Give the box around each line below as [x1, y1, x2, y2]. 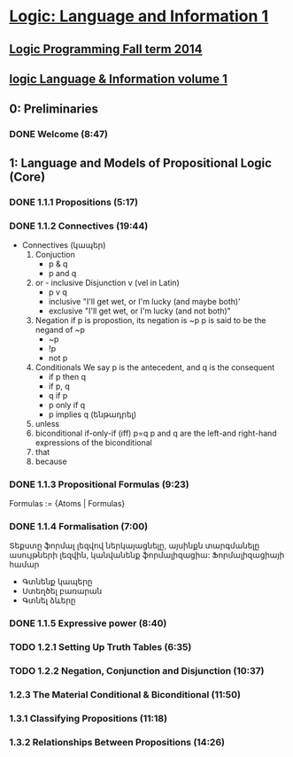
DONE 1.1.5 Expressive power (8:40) [9, 617, 167, 630]
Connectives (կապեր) [21, 239, 106, 250]
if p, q [48, 381, 71, 391]
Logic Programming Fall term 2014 [9, 42, 203, 57]
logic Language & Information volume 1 [9, 71, 228, 86]
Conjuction [35, 249, 75, 259]
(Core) [9, 169, 46, 184]
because [35, 456, 68, 467]
